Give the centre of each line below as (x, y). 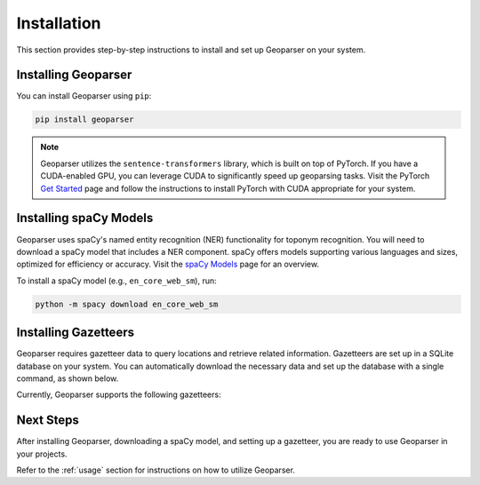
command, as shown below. (68, 378)
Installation (59, 23)
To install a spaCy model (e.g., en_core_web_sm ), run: (116, 281)
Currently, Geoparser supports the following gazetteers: (119, 394)
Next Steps (48, 421)
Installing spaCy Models (85, 218)
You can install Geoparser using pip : (84, 96)
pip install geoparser (84, 119)
